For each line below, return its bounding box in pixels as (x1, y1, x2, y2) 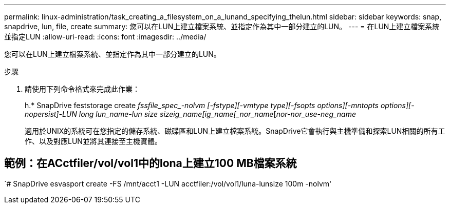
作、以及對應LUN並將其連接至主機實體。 (25, 137, 162, 145)
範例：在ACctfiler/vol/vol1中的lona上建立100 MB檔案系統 (4, 157, 297, 170)
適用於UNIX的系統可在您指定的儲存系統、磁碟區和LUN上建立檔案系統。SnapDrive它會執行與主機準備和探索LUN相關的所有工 (25, 127, 445, 135)
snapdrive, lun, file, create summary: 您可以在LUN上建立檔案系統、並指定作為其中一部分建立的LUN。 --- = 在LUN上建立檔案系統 (4, 22, 440, 31)
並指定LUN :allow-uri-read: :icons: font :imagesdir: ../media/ (4, 32, 207, 41)
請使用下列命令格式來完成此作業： (25, 85, 140, 93)
